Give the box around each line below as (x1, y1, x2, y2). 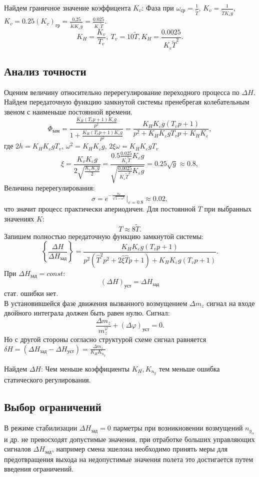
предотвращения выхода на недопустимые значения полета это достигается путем (4, 453, 253, 464)
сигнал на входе (206, 297, 255, 308)
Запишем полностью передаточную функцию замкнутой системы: (4, 230, 203, 241)
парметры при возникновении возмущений (113, 422, 243, 433)
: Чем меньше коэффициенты (41, 363, 129, 373)
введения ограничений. (4, 463, 74, 474)
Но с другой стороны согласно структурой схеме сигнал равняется (4, 333, 206, 344)
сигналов (4, 443, 31, 454)
